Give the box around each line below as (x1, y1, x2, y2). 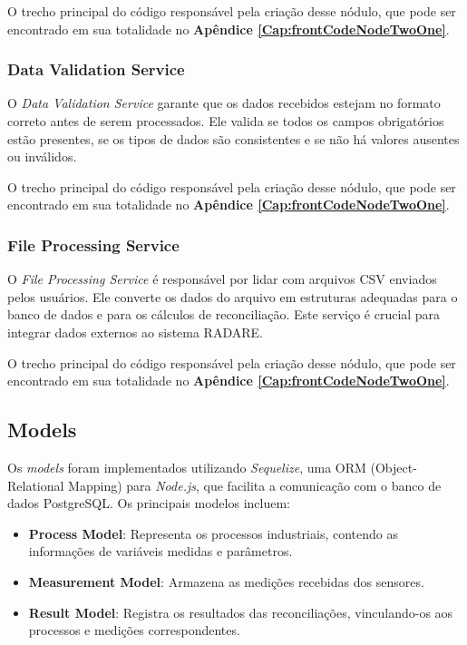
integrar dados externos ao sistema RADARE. (7, 322, 263, 341)
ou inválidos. (7, 147, 77, 166)
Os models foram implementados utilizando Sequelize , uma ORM (7, 457, 366, 476)
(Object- (370, 457, 417, 476)
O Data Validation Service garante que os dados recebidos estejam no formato (7, 93, 441, 112)
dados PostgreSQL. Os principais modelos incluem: (7, 494, 290, 513)
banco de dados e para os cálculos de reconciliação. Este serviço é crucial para (7, 305, 441, 324)
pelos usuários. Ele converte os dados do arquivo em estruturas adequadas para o (7, 287, 458, 306)
